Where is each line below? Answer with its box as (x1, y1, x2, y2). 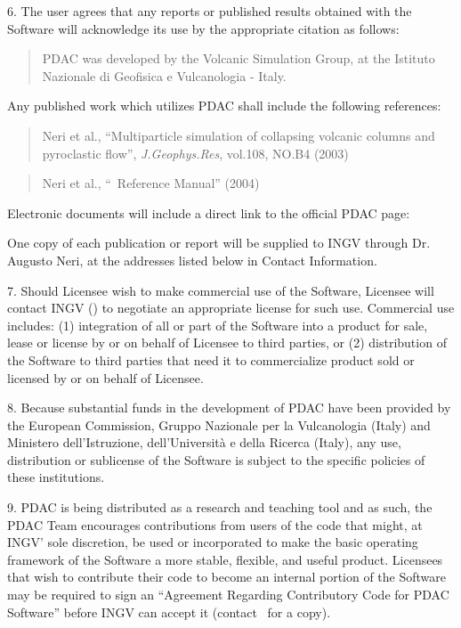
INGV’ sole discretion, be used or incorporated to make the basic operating (7, 533, 418, 551)
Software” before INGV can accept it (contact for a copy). (7, 602, 331, 621)
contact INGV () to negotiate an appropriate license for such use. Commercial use (7, 298, 455, 317)
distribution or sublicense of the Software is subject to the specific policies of (7, 450, 425, 469)
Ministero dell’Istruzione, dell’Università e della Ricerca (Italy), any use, (7, 433, 401, 452)
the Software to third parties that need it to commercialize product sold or (7, 350, 415, 369)
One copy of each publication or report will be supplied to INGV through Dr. (7, 233, 431, 252)
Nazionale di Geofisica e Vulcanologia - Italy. (42, 66, 287, 85)
